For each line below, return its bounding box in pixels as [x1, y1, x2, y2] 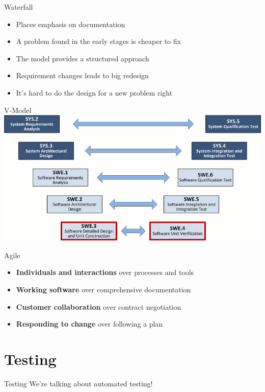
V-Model [4, 104, 32, 115]
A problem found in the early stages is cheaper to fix [16, 36, 181, 47]
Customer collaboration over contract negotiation [16, 301, 181, 312]
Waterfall [4, 2, 33, 12]
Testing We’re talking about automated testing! [4, 378, 153, 388]
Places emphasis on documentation [16, 18, 125, 29]
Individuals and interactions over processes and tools [16, 267, 194, 278]
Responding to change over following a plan [16, 318, 163, 329]
